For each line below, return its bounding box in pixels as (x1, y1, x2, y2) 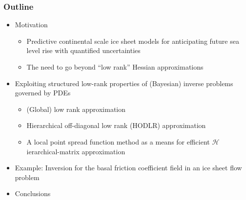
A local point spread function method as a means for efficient (26, 136, 210, 146)
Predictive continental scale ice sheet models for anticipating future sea (26, 36, 239, 46)
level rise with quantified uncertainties (26, 45, 141, 55)
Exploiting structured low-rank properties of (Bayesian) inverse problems (15, 78, 233, 88)
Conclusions (15, 188, 51, 199)
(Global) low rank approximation (26, 104, 126, 114)
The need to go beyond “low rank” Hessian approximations (26, 62, 204, 72)
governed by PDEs (15, 88, 71, 98)
